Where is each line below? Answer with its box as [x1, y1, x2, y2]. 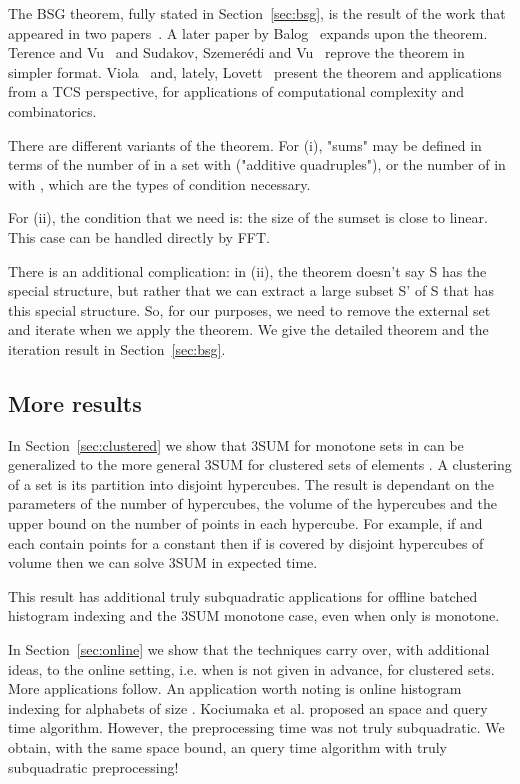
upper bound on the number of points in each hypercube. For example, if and [8, 513, 483, 534]
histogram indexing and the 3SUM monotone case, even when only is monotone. [8, 605, 500, 626]
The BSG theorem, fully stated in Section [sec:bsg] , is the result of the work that [8, 3, 506, 23]
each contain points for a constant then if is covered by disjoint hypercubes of [8, 532, 484, 553]
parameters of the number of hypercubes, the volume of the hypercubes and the [8, 493, 497, 514]
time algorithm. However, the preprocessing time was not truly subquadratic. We [8, 717, 505, 738]
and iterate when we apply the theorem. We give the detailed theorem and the [8, 319, 489, 340]
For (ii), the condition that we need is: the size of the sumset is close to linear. [8, 207, 488, 228]
